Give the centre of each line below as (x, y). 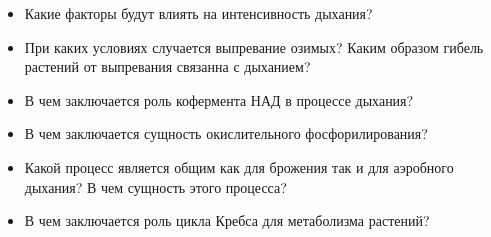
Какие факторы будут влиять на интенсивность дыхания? (198, 13)
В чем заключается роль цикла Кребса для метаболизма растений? (227, 220)
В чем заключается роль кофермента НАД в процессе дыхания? (219, 99)
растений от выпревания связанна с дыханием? (167, 66)
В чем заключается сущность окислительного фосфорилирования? (226, 133)
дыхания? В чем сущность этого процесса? (155, 186)
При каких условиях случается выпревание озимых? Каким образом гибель (254, 46)
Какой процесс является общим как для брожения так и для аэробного (239, 166)
